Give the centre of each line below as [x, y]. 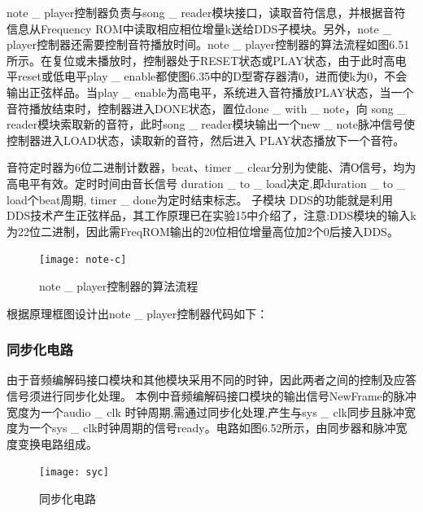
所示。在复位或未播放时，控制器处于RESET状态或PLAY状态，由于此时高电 [207, 60]
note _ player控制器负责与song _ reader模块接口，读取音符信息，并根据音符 [206, 12]
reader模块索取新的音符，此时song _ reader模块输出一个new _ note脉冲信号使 [211, 124]
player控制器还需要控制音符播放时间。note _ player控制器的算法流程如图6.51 [208, 44]
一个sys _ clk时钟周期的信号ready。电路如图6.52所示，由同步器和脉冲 [212, 428]
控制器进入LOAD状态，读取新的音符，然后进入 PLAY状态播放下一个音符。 [206, 140]
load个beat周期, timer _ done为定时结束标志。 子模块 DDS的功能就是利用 [200, 199]
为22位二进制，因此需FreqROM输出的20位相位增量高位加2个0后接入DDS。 [203, 231]
